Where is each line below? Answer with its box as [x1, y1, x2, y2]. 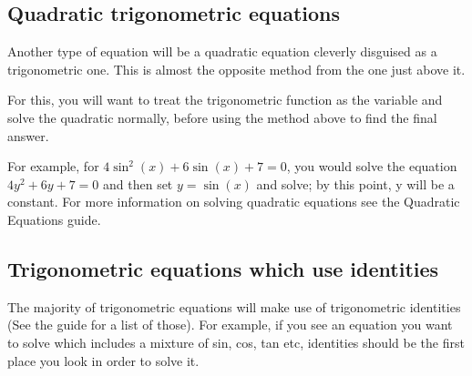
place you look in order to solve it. [7, 351, 200, 370]
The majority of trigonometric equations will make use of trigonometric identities [7, 297, 461, 316]
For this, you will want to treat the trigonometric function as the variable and [7, 90, 443, 109]
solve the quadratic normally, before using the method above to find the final [7, 107, 437, 127]
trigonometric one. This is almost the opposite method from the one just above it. [7, 59, 466, 78]
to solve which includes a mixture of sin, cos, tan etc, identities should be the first [7, 332, 465, 351]
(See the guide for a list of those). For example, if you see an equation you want [7, 315, 453, 334]
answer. [7, 126, 49, 145]
